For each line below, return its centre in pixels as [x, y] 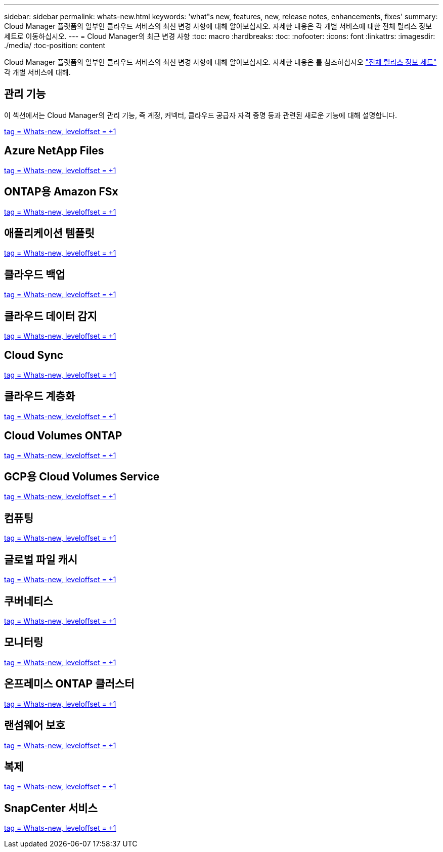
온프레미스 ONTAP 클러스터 [69, 684]
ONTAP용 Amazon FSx [61, 192]
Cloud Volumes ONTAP [63, 436]
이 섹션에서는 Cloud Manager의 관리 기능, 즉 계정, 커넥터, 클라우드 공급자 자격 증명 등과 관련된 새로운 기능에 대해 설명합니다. [201, 115]
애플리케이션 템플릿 [49, 233]
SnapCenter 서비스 [51, 808]
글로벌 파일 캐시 [41, 559]
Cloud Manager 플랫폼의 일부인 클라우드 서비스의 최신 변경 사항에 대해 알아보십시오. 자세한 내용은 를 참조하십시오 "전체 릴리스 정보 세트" [220, 62]
